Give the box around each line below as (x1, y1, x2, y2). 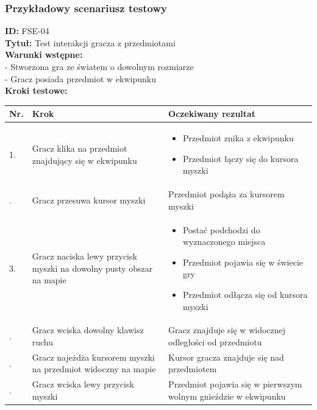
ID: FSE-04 (5, 24, 49, 37)
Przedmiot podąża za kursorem (168, 188, 285, 200)
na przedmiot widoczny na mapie (32, 362, 156, 375)
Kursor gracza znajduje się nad (168, 350, 284, 363)
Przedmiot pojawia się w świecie (182, 255, 304, 268)
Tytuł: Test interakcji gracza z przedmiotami (5, 36, 176, 49)
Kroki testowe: (5, 84, 68, 97)
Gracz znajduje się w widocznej (168, 323, 286, 336)
